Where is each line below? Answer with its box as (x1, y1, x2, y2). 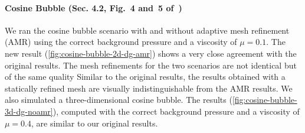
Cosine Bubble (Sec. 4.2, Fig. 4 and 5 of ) (5, 1, 182, 14)
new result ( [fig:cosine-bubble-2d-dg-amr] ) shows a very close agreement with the (5, 47, 297, 59)
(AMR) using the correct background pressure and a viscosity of (5, 35, 237, 48)
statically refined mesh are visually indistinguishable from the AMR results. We (5, 82, 293, 94)
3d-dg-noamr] (5, 105, 53, 117)
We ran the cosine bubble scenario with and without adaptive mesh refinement (5, 24, 290, 36)
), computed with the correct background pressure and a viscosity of (53, 105, 300, 117)
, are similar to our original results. (31, 116, 158, 129)
